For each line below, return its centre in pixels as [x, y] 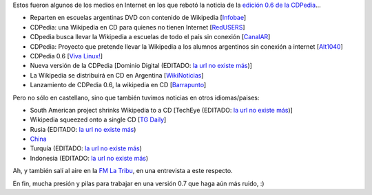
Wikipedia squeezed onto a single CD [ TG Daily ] [98, 119]
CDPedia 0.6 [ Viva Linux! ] [66, 56]
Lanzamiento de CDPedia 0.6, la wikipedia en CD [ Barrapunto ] [118, 85]
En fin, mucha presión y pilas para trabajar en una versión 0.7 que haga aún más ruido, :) [138, 183]
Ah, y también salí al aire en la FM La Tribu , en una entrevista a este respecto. [123, 171]
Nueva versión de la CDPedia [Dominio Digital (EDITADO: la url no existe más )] [141, 66]
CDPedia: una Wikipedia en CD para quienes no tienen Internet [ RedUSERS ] [137, 27]
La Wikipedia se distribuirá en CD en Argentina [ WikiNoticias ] [117, 75]
